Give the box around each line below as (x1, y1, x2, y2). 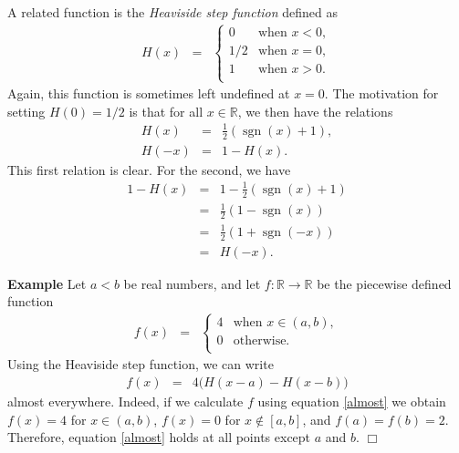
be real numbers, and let (123, 273, 261, 293)
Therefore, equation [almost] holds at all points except (7, 427, 311, 447)
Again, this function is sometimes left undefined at (7, 84, 290, 103)
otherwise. (233, 335, 290, 348)
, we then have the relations (237, 101, 393, 120)
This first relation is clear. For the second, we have (7, 160, 291, 179)
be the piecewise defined (317, 273, 452, 293)
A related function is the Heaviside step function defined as (7, 3, 339, 21)
